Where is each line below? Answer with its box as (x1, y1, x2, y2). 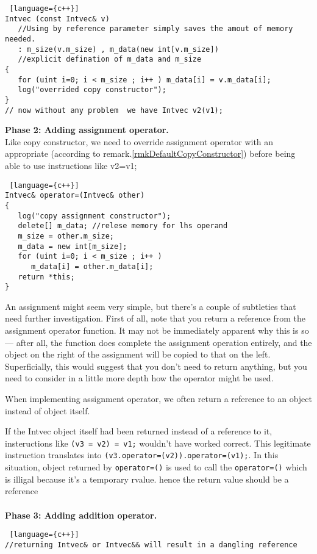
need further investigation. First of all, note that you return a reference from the (5, 312, 306, 325)
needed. (5, 34, 36, 43)
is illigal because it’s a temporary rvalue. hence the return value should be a (5, 472, 289, 485)
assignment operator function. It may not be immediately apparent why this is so (5, 324, 309, 336)
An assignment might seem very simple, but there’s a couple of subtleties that (5, 300, 296, 312)
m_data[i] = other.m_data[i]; (30, 262, 154, 271)
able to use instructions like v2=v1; (5, 159, 137, 171)
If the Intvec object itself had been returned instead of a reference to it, (5, 425, 272, 437)
